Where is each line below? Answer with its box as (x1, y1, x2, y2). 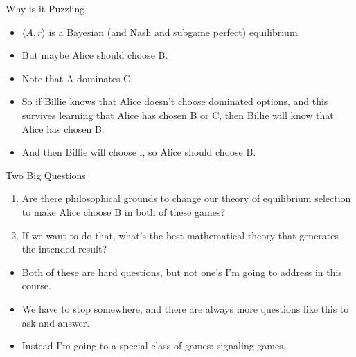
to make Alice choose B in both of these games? (21, 204, 225, 219)
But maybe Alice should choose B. (21, 48, 168, 62)
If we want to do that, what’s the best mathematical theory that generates (21, 228, 339, 242)
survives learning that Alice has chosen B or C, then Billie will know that (21, 107, 334, 122)
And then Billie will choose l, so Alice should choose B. (21, 145, 256, 159)
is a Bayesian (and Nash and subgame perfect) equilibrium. (48, 24, 301, 39)
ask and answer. (21, 315, 90, 329)
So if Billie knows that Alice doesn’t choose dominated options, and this (21, 94, 328, 109)
